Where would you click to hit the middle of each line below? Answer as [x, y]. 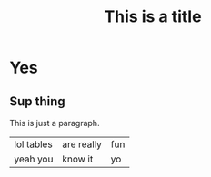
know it [78, 159]
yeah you [34, 159]
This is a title [153, 17]
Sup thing [37, 101]
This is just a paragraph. [55, 123]
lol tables [33, 144]
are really [82, 144]
